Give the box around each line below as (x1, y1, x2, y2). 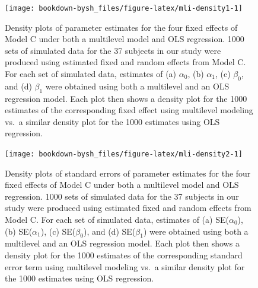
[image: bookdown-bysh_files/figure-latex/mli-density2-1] (5, 150, 243, 158)
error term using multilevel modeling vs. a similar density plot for (5, 260, 245, 273)
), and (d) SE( (83, 225, 136, 237)
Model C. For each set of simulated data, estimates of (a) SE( (5, 213, 229, 226)
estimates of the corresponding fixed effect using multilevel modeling (5, 104, 253, 116)
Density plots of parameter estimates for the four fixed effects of (5, 21, 238, 33)
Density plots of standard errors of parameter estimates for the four (5, 167, 251, 179)
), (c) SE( (40, 225, 76, 237)
